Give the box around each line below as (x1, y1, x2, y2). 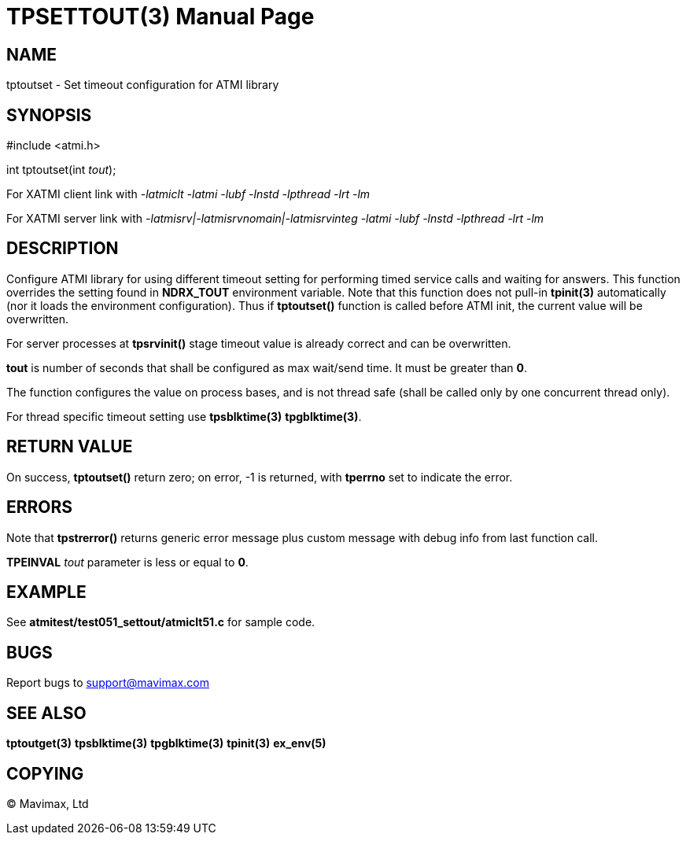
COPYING (6, 763, 84, 784)
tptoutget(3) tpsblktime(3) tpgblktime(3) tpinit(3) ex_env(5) (6, 736, 326, 751)
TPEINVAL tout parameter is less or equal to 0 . (6, 555, 249, 569)
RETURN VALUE (6, 437, 133, 457)
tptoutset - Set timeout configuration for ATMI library (6, 78, 279, 92)
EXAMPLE (6, 581, 87, 602)
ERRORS (6, 497, 73, 518)
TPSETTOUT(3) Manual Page (6, 3, 315, 30)
